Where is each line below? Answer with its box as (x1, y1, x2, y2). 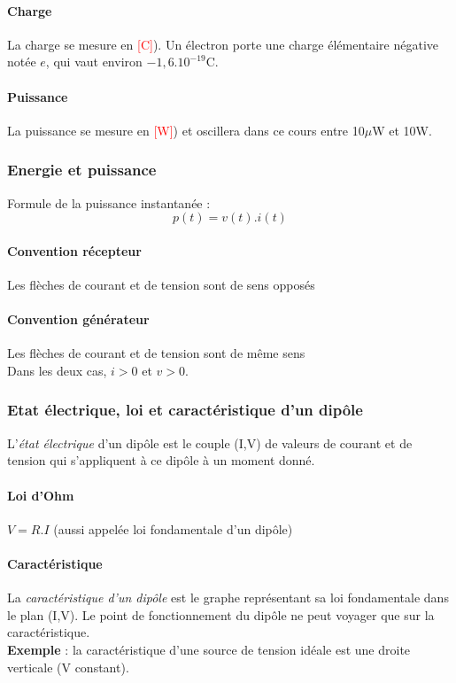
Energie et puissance (7, 159, 157, 181)
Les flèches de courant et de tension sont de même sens (7, 344, 305, 362)
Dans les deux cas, (7, 361, 107, 379)
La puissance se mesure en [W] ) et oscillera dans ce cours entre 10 (7, 120, 365, 139)
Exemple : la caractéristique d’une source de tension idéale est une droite (7, 640, 411, 658)
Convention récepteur (7, 241, 142, 260)
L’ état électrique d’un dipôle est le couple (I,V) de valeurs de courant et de (7, 433, 413, 452)
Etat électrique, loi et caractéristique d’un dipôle (7, 399, 363, 421)
